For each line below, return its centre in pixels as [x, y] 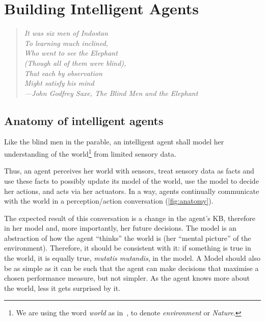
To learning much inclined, [66, 43]
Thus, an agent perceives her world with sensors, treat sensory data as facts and [129, 171]
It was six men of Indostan [66, 33]
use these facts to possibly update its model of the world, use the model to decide [131, 180]
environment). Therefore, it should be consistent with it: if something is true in [128, 248]
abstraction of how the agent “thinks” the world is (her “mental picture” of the [128, 238]
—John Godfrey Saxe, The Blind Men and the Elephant [111, 93]
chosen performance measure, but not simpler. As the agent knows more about [127, 278]
